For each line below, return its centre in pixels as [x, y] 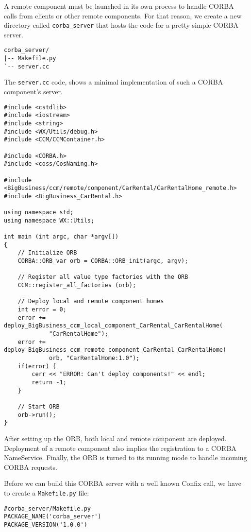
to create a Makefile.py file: [47, 492]
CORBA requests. [31, 467]
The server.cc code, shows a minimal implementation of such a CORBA [114, 82]
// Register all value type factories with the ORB [103, 277]
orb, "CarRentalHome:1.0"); [94, 358]
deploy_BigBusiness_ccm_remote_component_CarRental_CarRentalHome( [115, 350]
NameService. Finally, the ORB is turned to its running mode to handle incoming [125, 457]
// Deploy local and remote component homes [91, 301]
